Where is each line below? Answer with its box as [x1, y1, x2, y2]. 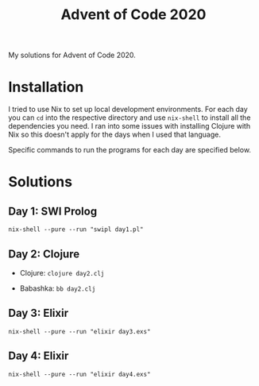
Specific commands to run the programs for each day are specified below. [8, 145, 252, 155]
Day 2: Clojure [8, 247, 80, 261]
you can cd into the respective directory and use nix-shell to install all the [8, 113, 251, 122]
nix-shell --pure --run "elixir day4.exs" [8, 370, 151, 378]
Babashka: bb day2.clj [19, 284, 96, 293]
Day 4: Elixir [8, 349, 69, 363]
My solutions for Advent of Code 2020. [8, 50, 137, 60]
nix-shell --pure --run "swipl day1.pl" [8, 226, 145, 234]
